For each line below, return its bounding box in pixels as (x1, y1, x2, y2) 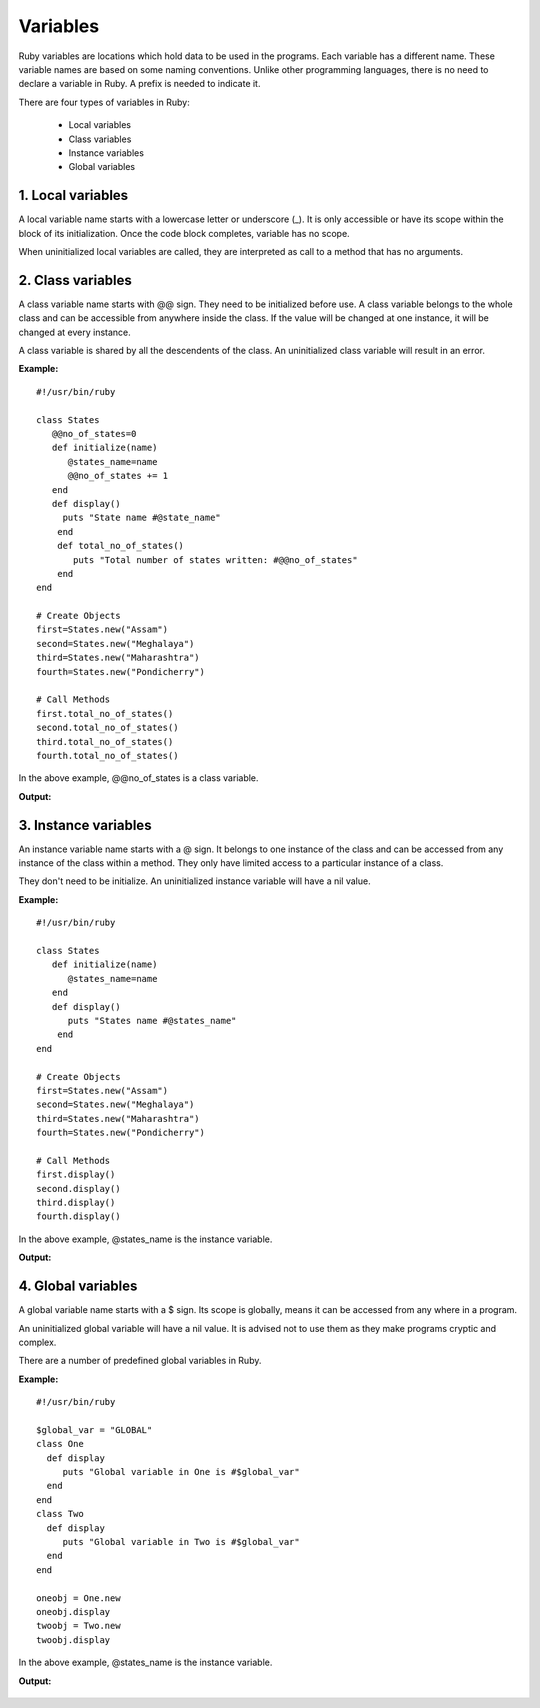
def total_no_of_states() (56, 540, 185, 552)
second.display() (36, 1183, 121, 1194)
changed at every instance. (18, 326, 132, 338)
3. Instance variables (18, 816, 152, 834)
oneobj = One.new (36, 1592, 121, 1604)
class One (36, 1438, 84, 1450)
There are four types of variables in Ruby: (18, 96, 190, 108)
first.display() (36, 1169, 116, 1180)
